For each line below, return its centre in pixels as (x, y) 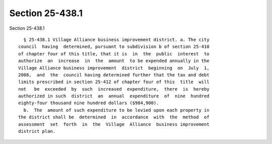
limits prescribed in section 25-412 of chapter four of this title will (114, 82)
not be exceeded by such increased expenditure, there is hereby (114, 89)
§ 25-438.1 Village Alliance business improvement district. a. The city (116, 40)
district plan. (37, 131)
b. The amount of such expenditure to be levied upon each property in (116, 110)
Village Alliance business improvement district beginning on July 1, (114, 68)
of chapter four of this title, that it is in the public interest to (114, 54)
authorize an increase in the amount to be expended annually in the (114, 61)
